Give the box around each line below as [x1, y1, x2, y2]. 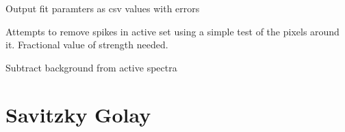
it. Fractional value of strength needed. [5, 37, 168, 52]
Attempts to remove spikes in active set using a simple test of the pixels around [5, 24, 340, 38]
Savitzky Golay [5, 100, 151, 128]
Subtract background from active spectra [5, 60, 177, 74]
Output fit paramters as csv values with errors [5, 1, 200, 15]
